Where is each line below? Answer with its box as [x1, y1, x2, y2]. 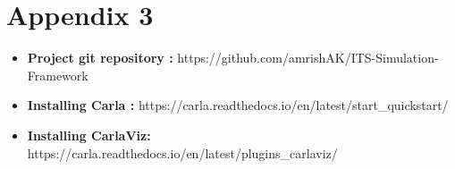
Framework [27, 65, 88, 84]
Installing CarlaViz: [27, 125, 151, 144]
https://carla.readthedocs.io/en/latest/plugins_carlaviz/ [27, 143, 338, 162]
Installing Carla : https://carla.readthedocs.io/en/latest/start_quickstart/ [27, 96, 449, 114]
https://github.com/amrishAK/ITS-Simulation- [177, 48, 439, 67]
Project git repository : [27, 48, 173, 67]
